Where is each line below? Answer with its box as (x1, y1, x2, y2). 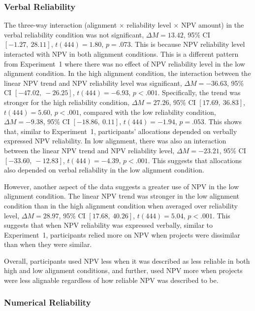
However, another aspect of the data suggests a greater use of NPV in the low (4, 181, 239, 191)
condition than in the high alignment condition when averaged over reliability (4, 200, 238, 210)
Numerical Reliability (4, 296, 91, 308)
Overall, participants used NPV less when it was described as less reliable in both (4, 255, 250, 266)
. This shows (204, 116, 242, 127)
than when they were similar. (4, 239, 92, 249)
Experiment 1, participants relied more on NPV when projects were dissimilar (4, 229, 240, 240)
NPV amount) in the (181, 20, 244, 30)
